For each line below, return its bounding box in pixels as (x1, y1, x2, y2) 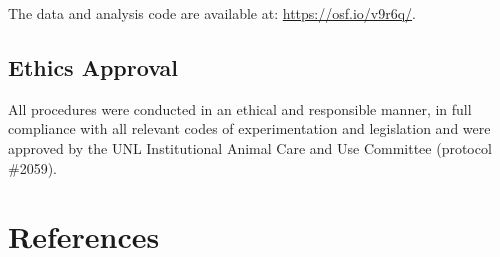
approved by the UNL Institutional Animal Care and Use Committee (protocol (8, 137, 492, 158)
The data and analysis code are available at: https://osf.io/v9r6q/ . (8, 3, 416, 23)
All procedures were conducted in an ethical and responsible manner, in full (8, 98, 472, 119)
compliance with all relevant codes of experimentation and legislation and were (8, 118, 491, 139)
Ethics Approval (8, 51, 178, 82)
